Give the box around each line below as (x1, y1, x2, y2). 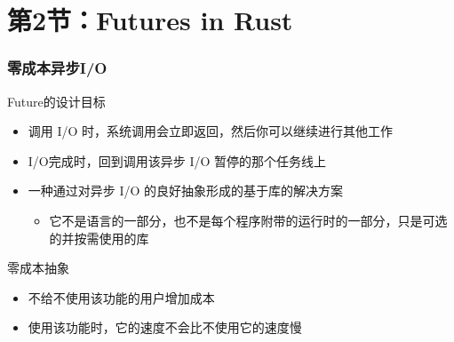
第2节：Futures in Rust (7, 2, 293, 38)
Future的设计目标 (7, 91, 106, 110)
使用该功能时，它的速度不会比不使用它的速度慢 (28, 318, 302, 337)
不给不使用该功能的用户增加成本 (28, 288, 215, 306)
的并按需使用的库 (49, 228, 149, 247)
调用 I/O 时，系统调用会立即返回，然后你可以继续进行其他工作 (28, 122, 394, 140)
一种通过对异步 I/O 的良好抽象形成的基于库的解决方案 (28, 181, 344, 200)
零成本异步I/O (7, 57, 108, 79)
